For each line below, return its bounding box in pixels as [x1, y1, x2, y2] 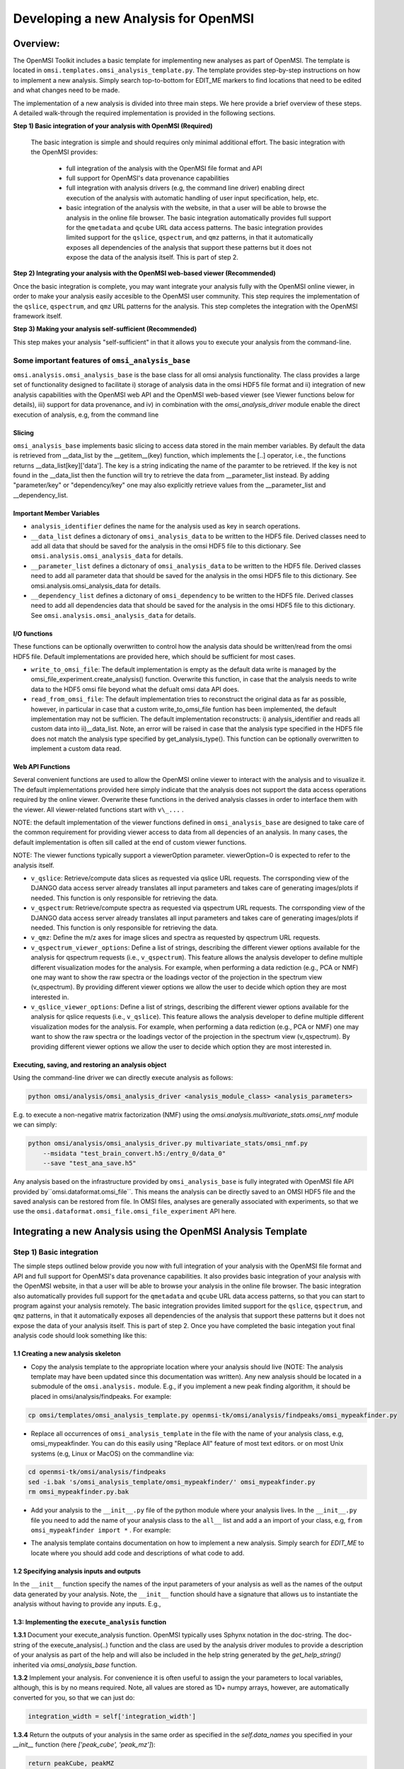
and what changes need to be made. [13, 86, 120, 95]
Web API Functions [13, 763, 71, 771]
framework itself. [13, 312, 63, 321]
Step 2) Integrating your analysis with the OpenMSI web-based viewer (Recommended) [13, 269, 276, 277]
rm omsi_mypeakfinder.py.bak [28, 1488, 129, 1496]
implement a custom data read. [30, 744, 122, 753]
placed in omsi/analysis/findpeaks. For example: [30, 1392, 172, 1400]
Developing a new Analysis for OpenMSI [13, 11, 255, 26]
